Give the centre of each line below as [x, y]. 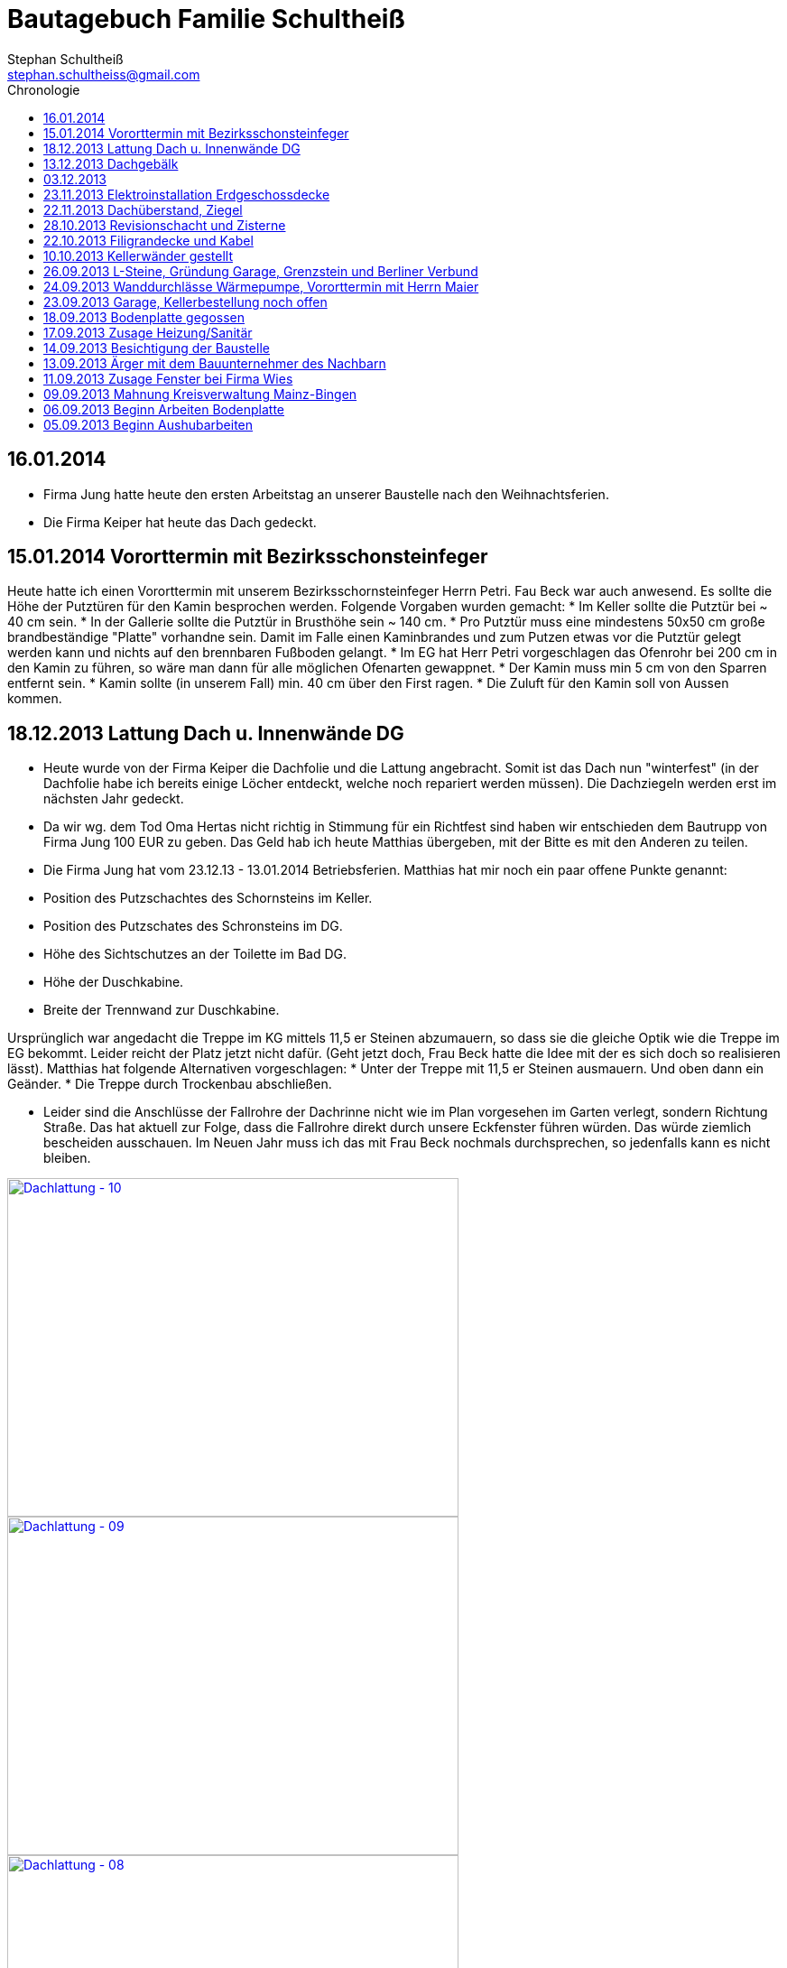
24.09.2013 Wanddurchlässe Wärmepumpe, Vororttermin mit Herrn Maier [261, 286]
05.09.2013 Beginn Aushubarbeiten [148, 424]
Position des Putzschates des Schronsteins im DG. [193, 926]
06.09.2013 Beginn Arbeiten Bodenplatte [164, 409]
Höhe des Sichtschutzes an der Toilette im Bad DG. [195, 954]
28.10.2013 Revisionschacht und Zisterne [165, 225]
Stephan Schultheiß [65, 59]
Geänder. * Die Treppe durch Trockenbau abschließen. [170, 1084]
